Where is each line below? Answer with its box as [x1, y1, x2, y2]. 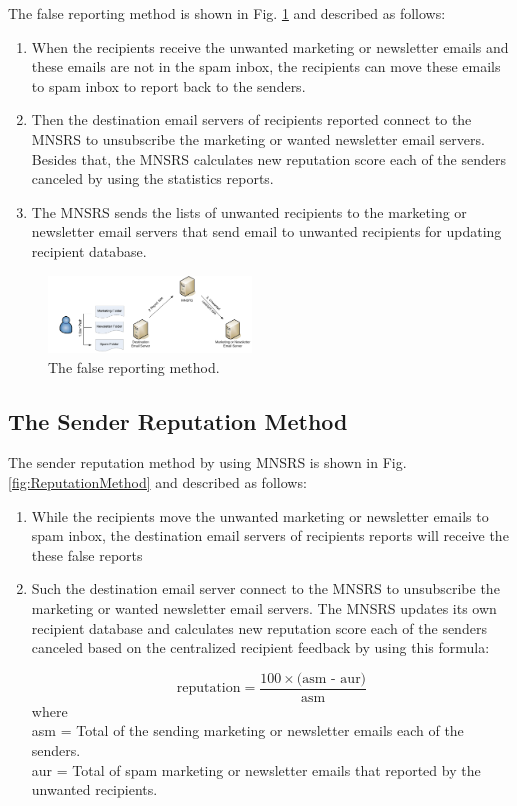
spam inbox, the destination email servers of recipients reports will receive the [31, 525, 509, 546]
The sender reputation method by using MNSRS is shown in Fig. [8, 452, 407, 473]
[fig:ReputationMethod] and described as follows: [8, 472, 307, 493]
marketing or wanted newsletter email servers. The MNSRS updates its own [31, 597, 497, 618]
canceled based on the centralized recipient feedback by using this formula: [31, 637, 490, 658]
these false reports [31, 544, 143, 565]
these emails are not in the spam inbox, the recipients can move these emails [31, 56, 501, 77]
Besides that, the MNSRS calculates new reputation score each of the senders [31, 148, 506, 169]
